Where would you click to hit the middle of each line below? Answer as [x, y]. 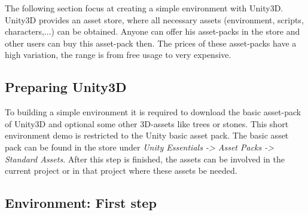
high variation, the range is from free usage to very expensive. [118, 55]
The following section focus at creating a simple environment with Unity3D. [144, 8]
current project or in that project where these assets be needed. [121, 171]
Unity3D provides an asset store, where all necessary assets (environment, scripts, [154, 19]
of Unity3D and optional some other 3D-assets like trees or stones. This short [147, 123]
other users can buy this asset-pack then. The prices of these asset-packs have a [151, 43]
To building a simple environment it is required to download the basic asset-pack [153, 112]
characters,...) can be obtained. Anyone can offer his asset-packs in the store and [153, 31]
